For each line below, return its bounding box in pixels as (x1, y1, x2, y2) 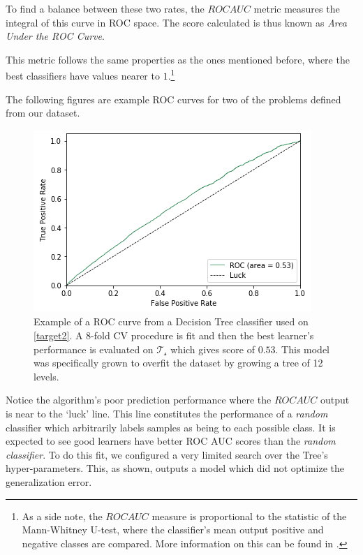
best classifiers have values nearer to (6, 68, 160, 83)
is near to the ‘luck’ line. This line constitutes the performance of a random (6, 406, 328, 420)
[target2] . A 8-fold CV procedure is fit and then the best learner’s (34, 328, 314, 342)
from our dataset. (6, 105, 80, 120)
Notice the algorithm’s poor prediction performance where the (6, 392, 272, 407)
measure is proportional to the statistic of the (151, 508, 347, 523)
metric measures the (253, 1, 340, 15)
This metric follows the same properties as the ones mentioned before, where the (6, 52, 350, 66)
